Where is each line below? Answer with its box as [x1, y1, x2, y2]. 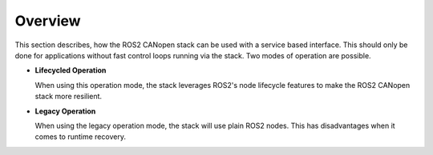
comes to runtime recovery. [34, 132, 126, 141]
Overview [14, 12, 81, 30]
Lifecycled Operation [34, 66, 107, 75]
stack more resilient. [34, 92, 103, 101]
